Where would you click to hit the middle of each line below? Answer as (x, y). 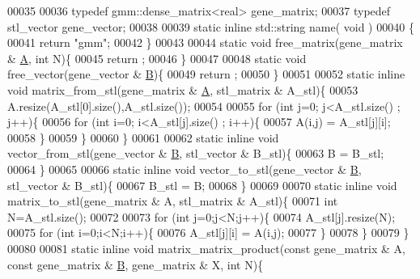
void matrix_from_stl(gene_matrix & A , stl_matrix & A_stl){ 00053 (183, 89)
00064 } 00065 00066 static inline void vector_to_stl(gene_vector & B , (185, 169)
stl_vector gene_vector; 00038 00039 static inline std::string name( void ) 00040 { (211, 26)
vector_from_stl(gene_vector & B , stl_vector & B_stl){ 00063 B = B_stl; (196, 153)
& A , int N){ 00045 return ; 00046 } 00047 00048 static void (157, 58)
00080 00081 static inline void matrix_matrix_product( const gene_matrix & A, (206, 248)
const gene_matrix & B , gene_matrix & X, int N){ (136, 264)
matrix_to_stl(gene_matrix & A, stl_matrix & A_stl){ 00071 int (173, 201)
